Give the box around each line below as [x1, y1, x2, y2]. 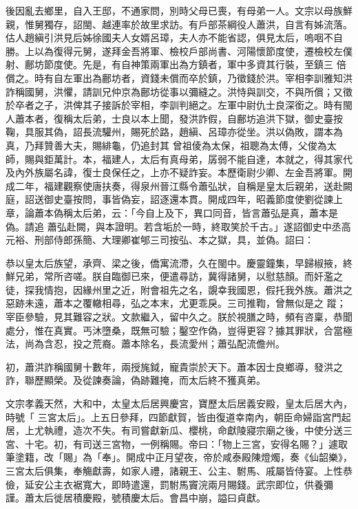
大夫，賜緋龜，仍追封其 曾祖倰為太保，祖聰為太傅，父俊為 [63, 138, 327, 152]
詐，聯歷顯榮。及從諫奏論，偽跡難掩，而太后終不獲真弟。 [6, 373, 266, 387]
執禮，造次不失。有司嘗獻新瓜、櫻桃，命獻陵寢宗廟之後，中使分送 [43, 423, 343, 437]
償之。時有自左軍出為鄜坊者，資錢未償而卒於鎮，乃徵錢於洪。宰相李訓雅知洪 [6, 70, 352, 85]
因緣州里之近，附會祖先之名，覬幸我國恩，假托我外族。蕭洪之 [72, 282, 352, 296]
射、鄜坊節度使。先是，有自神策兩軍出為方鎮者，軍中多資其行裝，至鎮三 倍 [6, 57, 346, 72]
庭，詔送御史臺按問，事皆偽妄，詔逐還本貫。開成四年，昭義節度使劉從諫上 [6, 192, 343, 206]
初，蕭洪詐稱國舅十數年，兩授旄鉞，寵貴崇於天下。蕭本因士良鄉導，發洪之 [6, 359, 343, 373]
